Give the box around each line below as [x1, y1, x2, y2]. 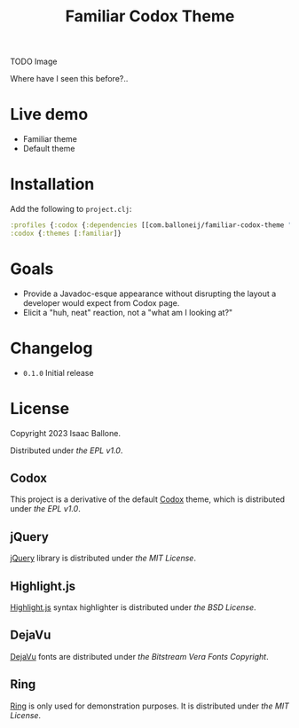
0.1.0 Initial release [22, 367, 94, 378]
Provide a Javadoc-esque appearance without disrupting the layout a [22, 288, 277, 299]
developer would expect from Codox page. [22, 297, 180, 308]
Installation [10, 175, 95, 194]
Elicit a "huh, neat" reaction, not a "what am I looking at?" [22, 307, 233, 317]
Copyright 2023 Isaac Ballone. [10, 427, 121, 438]
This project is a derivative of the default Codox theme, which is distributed [10, 494, 285, 505]
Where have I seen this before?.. [10, 74, 129, 84]
